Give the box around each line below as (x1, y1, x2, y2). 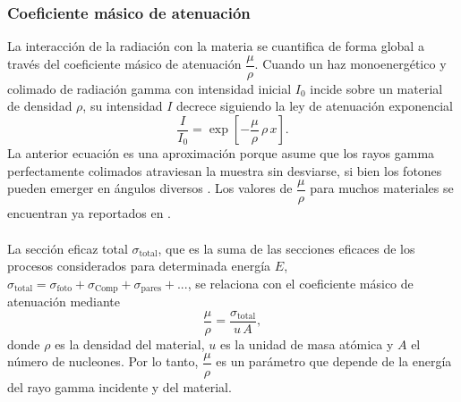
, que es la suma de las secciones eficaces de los (158, 239, 415, 257)
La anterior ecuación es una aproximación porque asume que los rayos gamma (7, 144, 435, 163)
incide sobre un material (310, 79, 443, 97)
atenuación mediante (7, 292, 120, 311)
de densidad (7, 96, 73, 115)
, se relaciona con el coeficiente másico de (187, 273, 414, 292)
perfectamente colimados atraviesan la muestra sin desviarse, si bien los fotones (7, 161, 442, 180)
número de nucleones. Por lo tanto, (7, 352, 199, 371)
